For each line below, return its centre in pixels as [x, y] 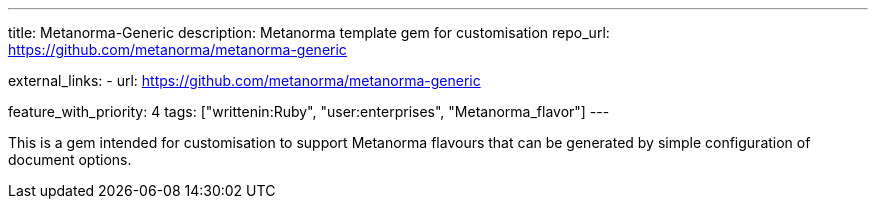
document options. [70, 159]
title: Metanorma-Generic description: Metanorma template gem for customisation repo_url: [309, 32]
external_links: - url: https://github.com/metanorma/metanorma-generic [244, 80]
